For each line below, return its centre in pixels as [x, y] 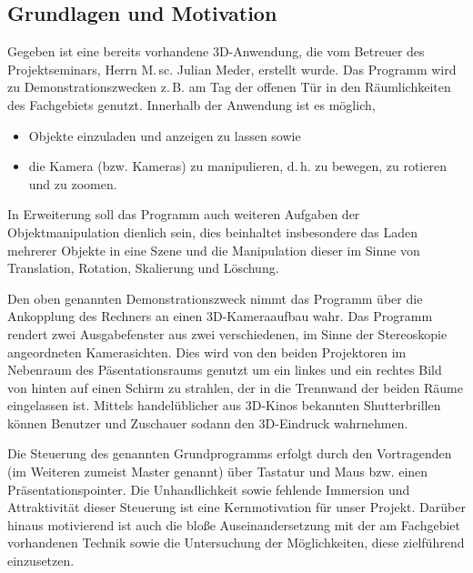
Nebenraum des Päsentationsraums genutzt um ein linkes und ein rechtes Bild [225, 370]
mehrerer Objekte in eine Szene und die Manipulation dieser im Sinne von [214, 250]
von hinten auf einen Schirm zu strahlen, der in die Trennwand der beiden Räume [236, 387]
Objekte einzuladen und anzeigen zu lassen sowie [165, 135]
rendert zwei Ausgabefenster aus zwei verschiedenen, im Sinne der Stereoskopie [227, 333]
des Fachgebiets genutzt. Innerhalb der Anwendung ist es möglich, [191, 104]
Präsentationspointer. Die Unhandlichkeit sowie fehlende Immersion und [209, 489]
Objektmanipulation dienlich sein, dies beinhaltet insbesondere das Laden [213, 231]
